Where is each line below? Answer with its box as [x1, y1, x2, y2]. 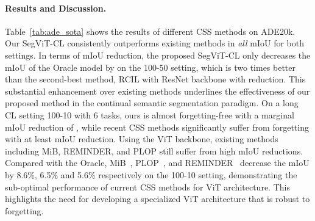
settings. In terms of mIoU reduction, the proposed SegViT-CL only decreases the [5, 48, 311, 61]
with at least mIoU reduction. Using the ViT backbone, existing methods [5, 132, 278, 145]
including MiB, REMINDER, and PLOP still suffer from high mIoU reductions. [5, 144, 303, 157]
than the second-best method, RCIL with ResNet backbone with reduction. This [5, 73, 306, 85]
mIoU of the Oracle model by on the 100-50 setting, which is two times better [5, 60, 296, 73]
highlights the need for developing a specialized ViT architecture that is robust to [5, 192, 310, 205]
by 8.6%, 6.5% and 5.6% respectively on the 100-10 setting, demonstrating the [5, 168, 297, 181]
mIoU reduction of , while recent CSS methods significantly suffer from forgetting [5, 120, 309, 133]
